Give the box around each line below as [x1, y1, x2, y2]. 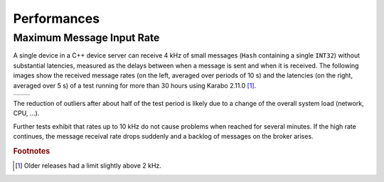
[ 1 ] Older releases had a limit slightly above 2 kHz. [15, 161, 161, 170]
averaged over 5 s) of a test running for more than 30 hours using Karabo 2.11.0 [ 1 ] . [13, 81, 257, 90]
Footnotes [13, 146, 50, 156]
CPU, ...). [13, 109, 40, 117]
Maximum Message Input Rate [13, 31, 160, 44]
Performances [13, 11, 100, 26]
